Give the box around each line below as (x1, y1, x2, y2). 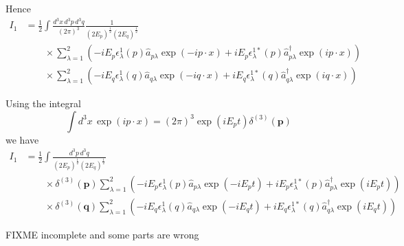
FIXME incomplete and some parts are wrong (5, 227, 199, 241)
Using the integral (5, 96, 81, 111)
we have (5, 132, 39, 146)
